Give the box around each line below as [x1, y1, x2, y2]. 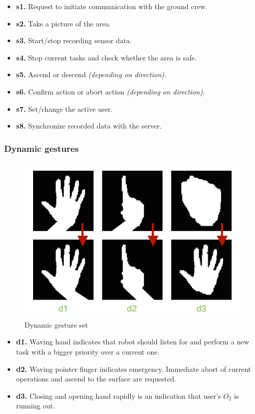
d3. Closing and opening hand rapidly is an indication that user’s [16, 390, 221, 401]
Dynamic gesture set [24, 319, 88, 330]
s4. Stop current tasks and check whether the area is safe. [16, 52, 197, 62]
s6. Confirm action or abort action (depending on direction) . [16, 86, 205, 97]
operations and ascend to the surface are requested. [16, 373, 177, 384]
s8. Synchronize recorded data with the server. [16, 120, 162, 131]
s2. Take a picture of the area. [16, 18, 111, 28]
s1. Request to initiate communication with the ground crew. [16, 1, 208, 11]
